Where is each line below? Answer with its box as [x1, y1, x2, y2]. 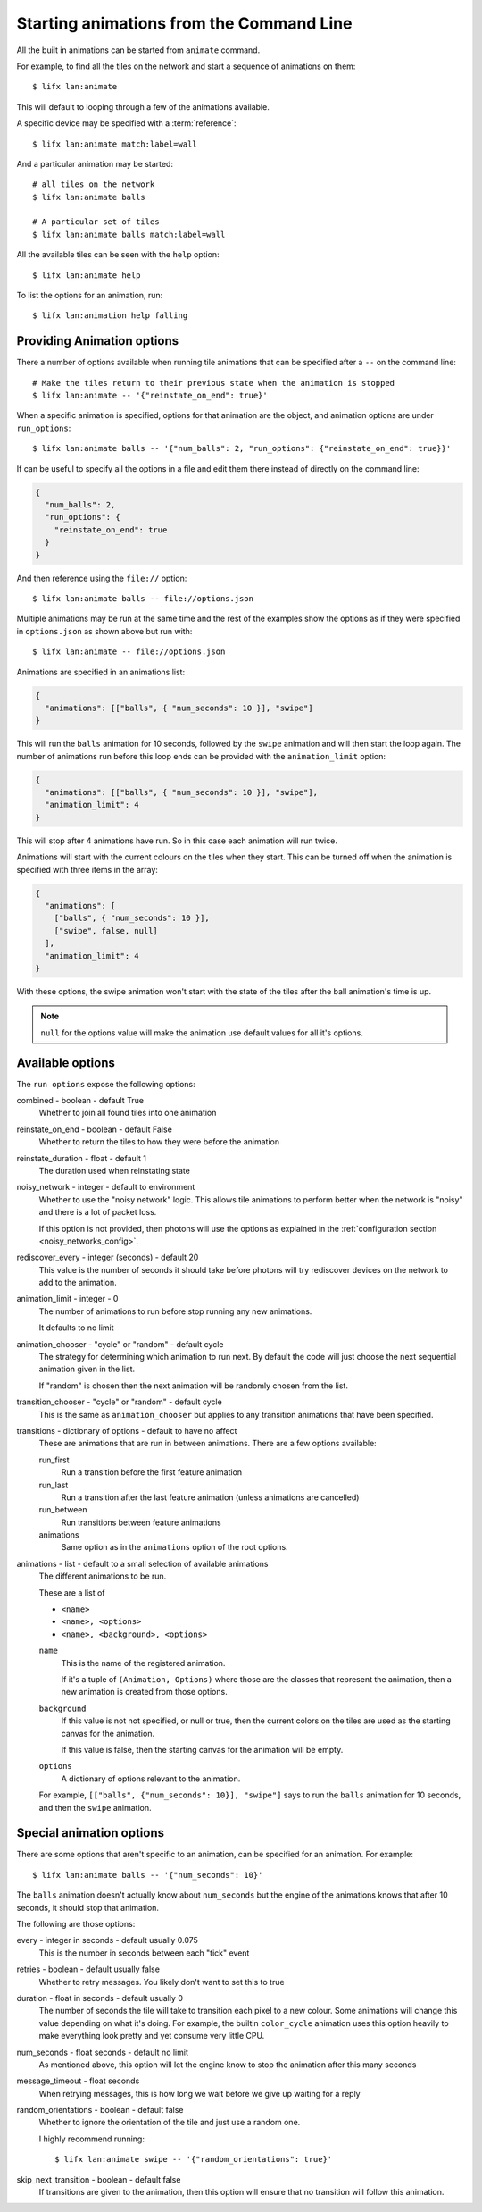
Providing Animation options [16, 333, 179, 348]
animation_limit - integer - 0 [16, 1294, 119, 1304]
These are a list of [38, 1587, 106, 1598]
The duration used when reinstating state [38, 1165, 191, 1176]
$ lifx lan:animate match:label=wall [32, 138, 198, 149]
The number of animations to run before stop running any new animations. [38, 1305, 312, 1317]
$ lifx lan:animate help [32, 270, 141, 281]
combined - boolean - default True [16, 1094, 145, 1105]
